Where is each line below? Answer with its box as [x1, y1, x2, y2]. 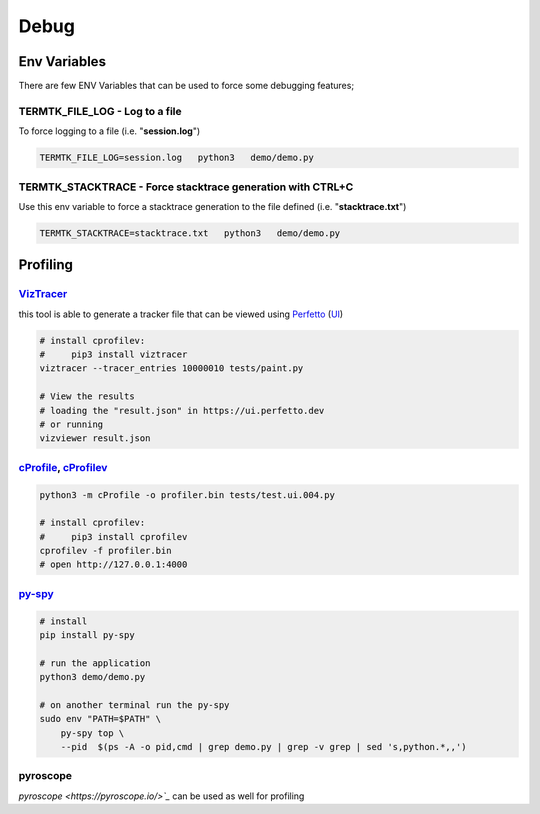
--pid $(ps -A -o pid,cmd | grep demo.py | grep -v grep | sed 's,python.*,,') [60, 741, 467, 753]
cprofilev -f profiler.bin [39, 545, 172, 557]
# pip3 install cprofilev [39, 531, 188, 542]
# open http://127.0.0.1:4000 [39, 559, 188, 570]
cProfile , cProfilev [18, 460, 108, 474]
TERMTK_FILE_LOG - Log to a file [18, 104, 182, 118]
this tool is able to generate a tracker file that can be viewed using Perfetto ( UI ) [18, 308, 344, 320]
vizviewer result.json [39, 433, 151, 444]
